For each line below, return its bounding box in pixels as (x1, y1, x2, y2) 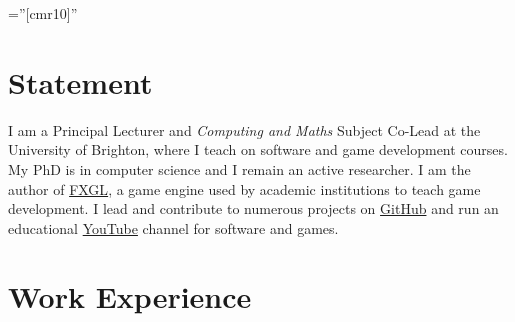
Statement (8, 61, 153, 102)
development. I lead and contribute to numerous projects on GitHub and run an (8, 198, 499, 219)
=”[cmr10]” (8, 3, 78, 23)
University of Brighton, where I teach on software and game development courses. (8, 139, 508, 160)
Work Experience (8, 276, 252, 317)
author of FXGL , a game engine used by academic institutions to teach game (8, 178, 481, 199)
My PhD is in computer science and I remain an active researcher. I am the (8, 158, 471, 179)
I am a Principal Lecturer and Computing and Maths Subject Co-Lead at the (8, 119, 481, 140)
